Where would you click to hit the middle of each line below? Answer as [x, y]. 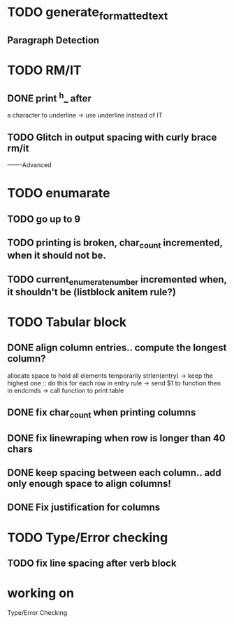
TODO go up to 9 [44, 219]
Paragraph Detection [53, 40]
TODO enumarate [59, 193]
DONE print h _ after [50, 97]
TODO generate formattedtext [88, 13]
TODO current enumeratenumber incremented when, [117, 280]
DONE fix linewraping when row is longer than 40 [116, 438]
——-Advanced [29, 164]
